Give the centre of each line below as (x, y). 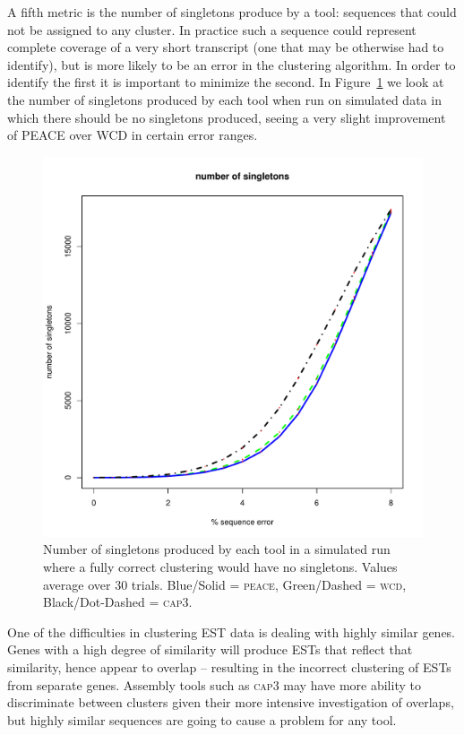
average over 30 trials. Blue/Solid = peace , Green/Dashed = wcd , (225, 584)
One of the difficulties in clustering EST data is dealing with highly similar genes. (232, 631)
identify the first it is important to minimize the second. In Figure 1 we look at (226, 82)
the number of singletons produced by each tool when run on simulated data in (224, 99)
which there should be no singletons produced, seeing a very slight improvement (227, 117)
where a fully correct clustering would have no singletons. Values (220, 566)
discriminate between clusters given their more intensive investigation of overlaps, (231, 702)
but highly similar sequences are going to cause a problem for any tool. (202, 719)
